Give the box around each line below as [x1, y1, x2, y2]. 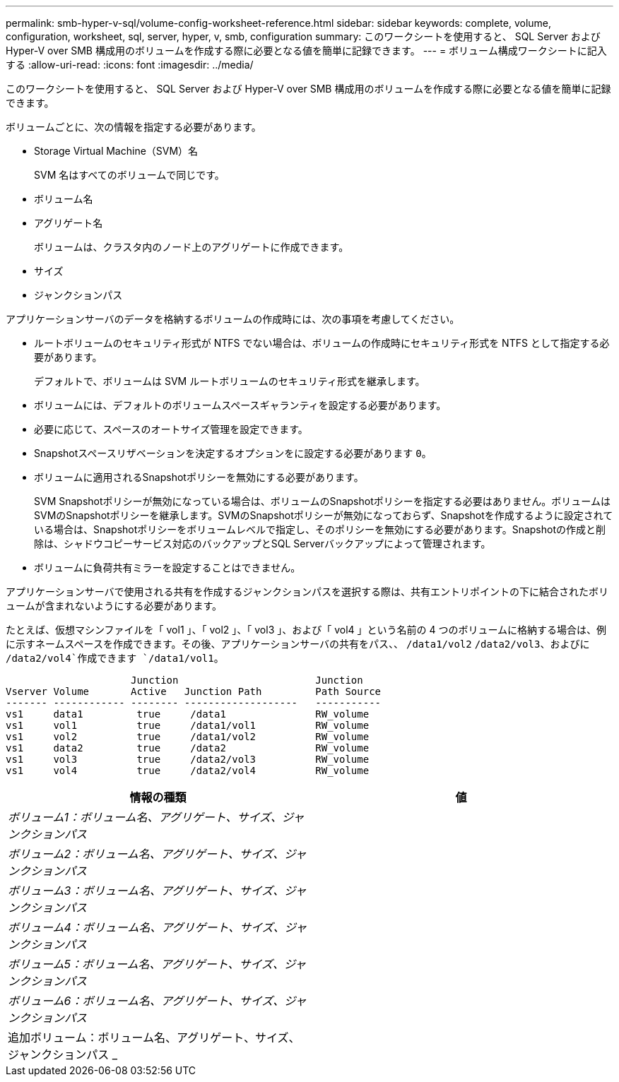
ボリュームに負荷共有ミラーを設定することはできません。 [34, 561, 301, 573]
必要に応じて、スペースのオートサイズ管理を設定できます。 [34, 423, 308, 435]
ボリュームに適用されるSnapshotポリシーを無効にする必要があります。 [34, 471, 364, 483]
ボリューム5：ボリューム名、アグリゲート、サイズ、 [8, 957, 284, 971]
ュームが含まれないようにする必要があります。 [6, 600, 223, 612]
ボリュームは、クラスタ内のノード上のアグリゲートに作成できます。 [34, 241, 349, 253]
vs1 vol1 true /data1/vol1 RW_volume [6, 720, 370, 731]
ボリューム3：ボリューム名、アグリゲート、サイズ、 [8, 884, 285, 898]
